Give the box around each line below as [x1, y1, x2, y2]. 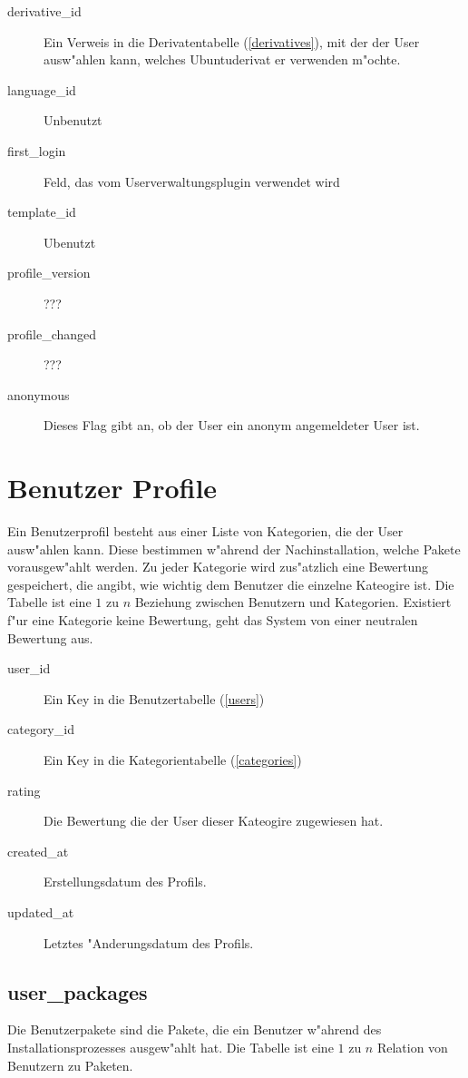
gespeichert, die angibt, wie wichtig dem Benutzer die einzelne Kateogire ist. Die [7, 574, 454, 593]
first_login [7, 141, 66, 160]
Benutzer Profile [7, 469, 218, 506]
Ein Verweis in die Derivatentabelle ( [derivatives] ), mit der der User [44, 32, 420, 51]
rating [7, 780, 41, 799]
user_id [7, 659, 51, 678]
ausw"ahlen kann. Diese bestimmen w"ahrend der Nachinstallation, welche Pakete [7, 539, 461, 558]
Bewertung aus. [7, 628, 93, 647]
